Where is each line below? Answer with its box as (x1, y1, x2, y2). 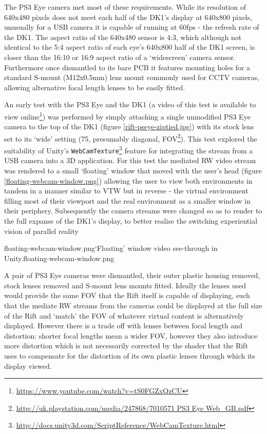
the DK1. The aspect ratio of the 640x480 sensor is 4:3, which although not (4, 31, 242, 42)
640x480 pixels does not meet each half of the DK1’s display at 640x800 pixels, (4, 11, 253, 22)
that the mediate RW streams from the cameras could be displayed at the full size (4, 300, 262, 311)
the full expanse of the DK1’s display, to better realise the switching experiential (4, 215, 258, 226)
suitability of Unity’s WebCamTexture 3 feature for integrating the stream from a (4, 144, 253, 155)
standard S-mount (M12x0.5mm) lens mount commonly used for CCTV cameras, (4, 72, 260, 83)
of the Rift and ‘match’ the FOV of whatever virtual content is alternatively (4, 310, 244, 321)
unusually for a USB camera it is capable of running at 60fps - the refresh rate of (4, 22, 259, 32)
